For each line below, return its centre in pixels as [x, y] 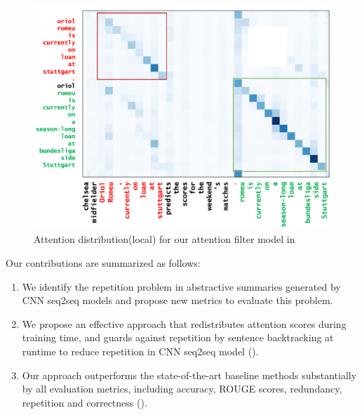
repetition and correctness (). [85, 402]
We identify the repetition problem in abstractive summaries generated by [181, 286]
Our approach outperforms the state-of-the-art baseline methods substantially [189, 375]
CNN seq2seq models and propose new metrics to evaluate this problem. [177, 300]
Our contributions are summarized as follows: [103, 263]
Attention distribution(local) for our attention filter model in [165, 239]
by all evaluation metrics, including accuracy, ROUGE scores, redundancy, [182, 389]
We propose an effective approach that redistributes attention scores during [184, 323]
